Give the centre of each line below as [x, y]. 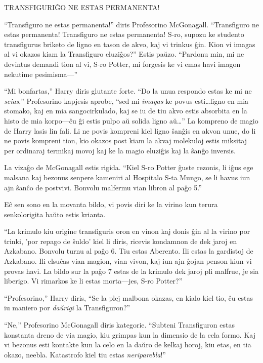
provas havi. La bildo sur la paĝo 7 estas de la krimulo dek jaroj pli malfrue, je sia [131, 271]
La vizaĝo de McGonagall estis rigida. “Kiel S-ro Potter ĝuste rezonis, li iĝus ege [129, 167]
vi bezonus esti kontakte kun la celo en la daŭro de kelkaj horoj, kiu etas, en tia [128, 345]
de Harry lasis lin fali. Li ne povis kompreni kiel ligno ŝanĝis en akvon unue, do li [130, 130]
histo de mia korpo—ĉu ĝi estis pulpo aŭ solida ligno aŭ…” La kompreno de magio [131, 120]
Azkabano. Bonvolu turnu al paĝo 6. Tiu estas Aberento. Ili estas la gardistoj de [129, 251]
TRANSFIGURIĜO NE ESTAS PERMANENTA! [82, 7]
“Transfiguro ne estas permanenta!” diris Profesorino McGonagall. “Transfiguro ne [131, 24]
